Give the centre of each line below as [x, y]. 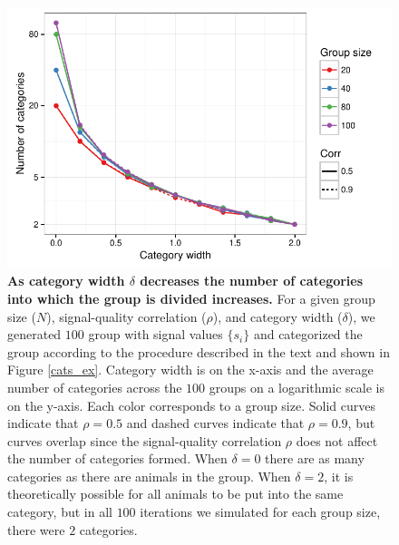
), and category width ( [277, 316]
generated [34, 334]
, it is [339, 476]
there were [36, 529]
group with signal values [156, 334]
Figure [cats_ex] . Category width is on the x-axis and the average [190, 370]
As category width [66, 281]
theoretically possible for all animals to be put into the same [175, 494]
